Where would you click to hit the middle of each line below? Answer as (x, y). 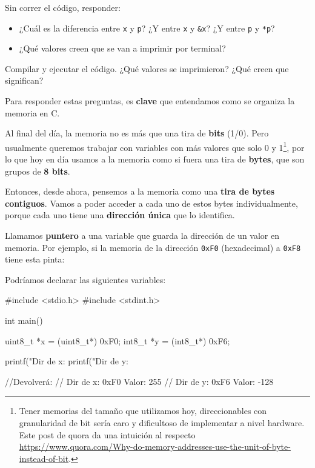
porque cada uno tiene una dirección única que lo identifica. (120, 215)
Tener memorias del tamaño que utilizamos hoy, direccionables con (143, 411)
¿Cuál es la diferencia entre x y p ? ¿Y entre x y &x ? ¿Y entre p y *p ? (147, 28)
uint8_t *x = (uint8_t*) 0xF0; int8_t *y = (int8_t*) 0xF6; (118, 340)
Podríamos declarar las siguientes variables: (85, 279)
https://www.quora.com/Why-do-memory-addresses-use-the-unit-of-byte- (155, 446)
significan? (24, 80)
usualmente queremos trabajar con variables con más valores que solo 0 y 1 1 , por (155, 146)
